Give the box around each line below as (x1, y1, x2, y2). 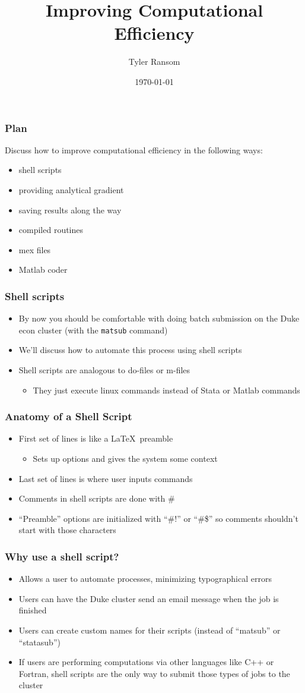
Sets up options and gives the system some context (33, 452, 218, 465)
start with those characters (18, 524, 116, 536)
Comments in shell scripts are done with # (18, 492, 175, 505)
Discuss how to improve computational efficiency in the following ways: (5, 143, 263, 156)
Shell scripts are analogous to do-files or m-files (18, 364, 190, 376)
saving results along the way (18, 203, 122, 216)
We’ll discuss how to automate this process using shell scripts (18, 344, 242, 356)
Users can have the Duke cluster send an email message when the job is (18, 592, 279, 604)
